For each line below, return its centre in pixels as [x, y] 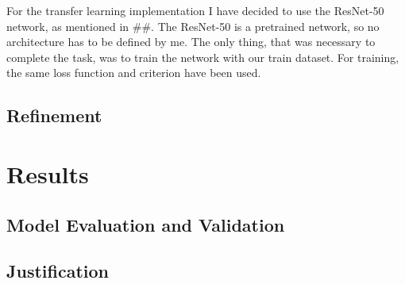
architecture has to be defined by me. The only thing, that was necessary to [191, 42]
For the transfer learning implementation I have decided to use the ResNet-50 [195, 10]
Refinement [54, 115]
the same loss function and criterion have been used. [134, 73]
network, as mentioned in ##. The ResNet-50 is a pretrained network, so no [193, 26]
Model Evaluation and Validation [146, 224]
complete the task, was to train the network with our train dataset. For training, [203, 57]
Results [48, 173]
